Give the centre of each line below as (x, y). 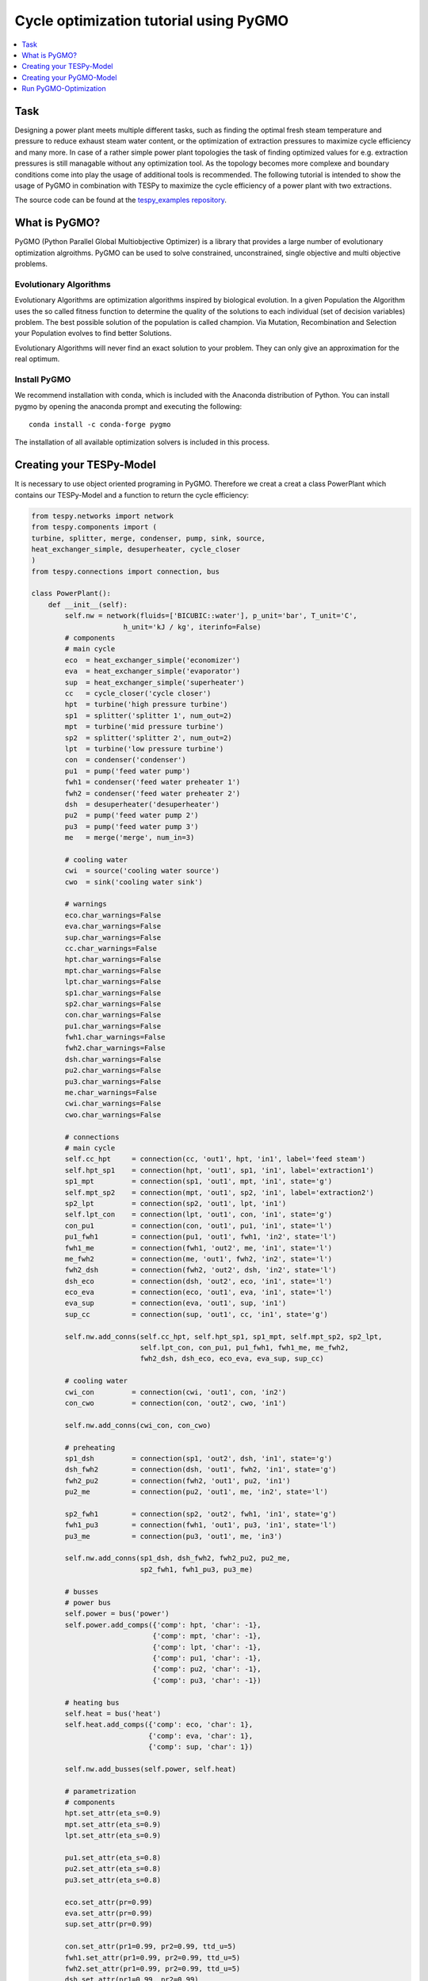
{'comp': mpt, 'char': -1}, (207, 1636)
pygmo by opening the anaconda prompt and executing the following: (128, 406)
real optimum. (37, 359)
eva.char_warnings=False (113, 926)
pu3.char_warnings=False (113, 1081)
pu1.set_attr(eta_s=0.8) (113, 1858)
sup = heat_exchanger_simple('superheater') (155, 682)
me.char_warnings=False (111, 1093)
